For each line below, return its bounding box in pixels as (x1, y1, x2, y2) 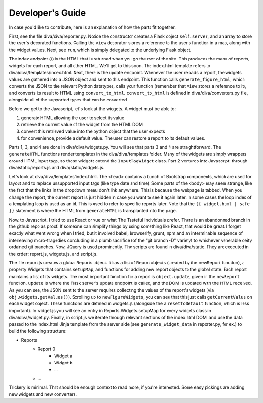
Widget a (54, 353, 73, 359)
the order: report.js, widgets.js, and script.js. (9, 251, 98, 257)
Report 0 (38, 346, 56, 352)
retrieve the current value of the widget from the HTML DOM (21, 121, 143, 127)
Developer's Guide (9, 7, 86, 18)
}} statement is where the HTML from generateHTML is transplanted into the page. (9, 208, 177, 214)
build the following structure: (9, 328, 67, 334)
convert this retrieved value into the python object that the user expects (21, 128, 165, 134)
